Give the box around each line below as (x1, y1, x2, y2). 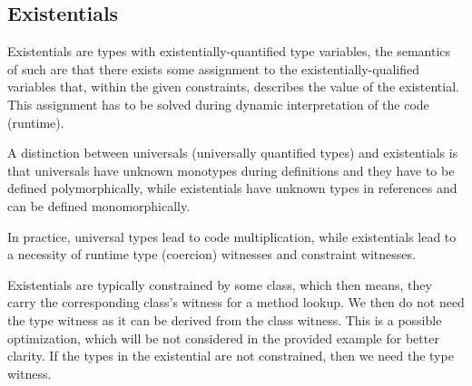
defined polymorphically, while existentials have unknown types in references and (7, 179, 457, 198)
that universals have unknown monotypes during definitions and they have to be (7, 160, 455, 179)
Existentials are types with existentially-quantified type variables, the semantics (7, 42, 451, 61)
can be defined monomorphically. (7, 196, 191, 215)
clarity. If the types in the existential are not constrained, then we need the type (7, 346, 454, 365)
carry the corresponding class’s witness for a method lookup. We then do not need (7, 293, 465, 312)
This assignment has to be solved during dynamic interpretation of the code (7, 94, 429, 113)
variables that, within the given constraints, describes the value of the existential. (7, 77, 459, 96)
